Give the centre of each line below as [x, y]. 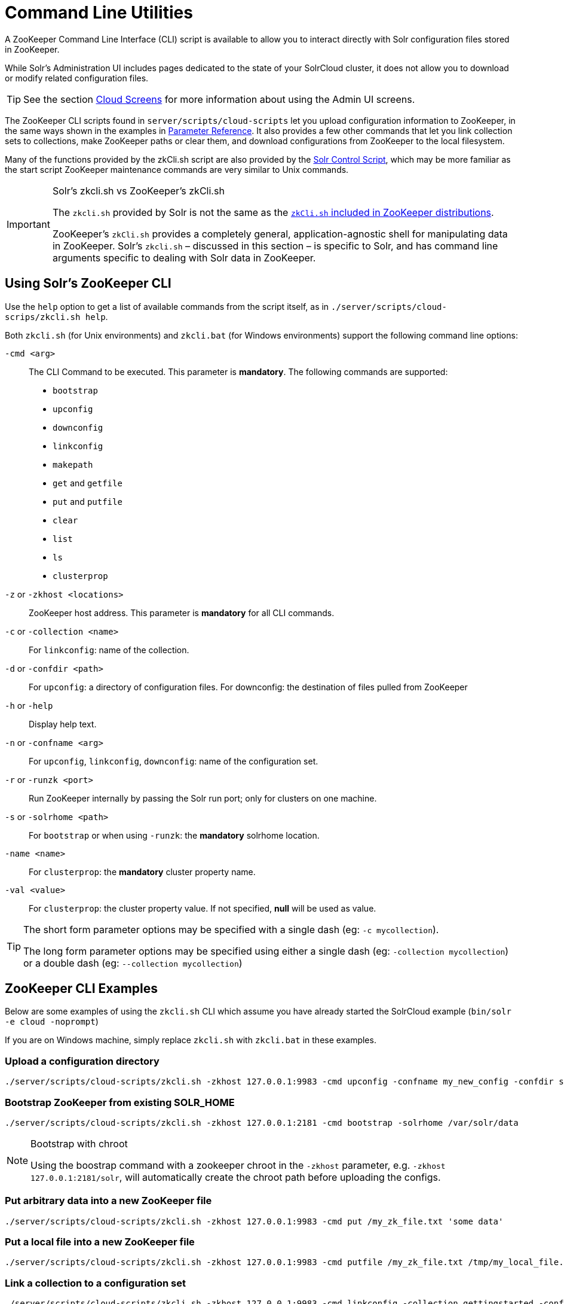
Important [28, 224]
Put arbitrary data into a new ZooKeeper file [108, 1201]
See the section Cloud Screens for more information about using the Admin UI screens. [219, 99]
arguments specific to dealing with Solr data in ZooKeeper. [184, 258]
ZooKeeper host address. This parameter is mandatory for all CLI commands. [182, 613]
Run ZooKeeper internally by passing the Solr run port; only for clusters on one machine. [203, 798]
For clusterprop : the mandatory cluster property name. [142, 872]
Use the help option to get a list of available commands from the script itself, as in [167, 306]
